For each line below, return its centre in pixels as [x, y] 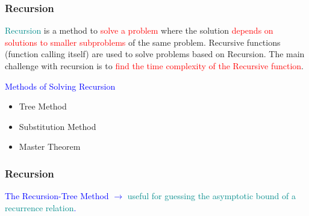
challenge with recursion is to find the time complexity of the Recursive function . [154, 66]
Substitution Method [58, 126]
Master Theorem [50, 147]
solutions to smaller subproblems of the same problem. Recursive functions [143, 42]
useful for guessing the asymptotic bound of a [211, 196]
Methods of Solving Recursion [60, 86]
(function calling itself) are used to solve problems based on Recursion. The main [155, 54]
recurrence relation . [41, 207]
